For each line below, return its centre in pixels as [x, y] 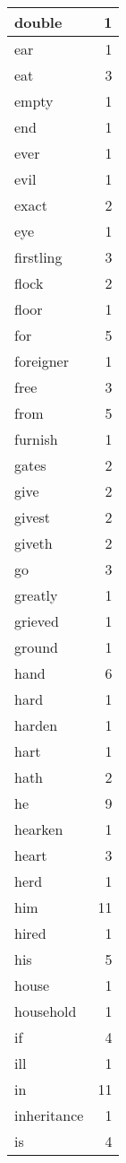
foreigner [42, 361]
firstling [38, 257]
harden [36, 725]
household [46, 1011]
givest [33, 517]
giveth [34, 543]
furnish [36, 439]
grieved [37, 621]
